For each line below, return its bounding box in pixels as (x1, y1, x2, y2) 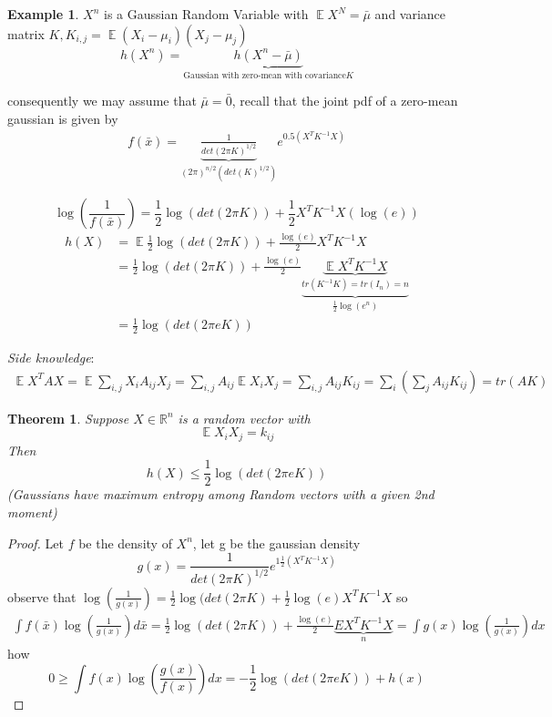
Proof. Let (7, 533, 64, 552)
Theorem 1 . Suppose (7, 408, 129, 427)
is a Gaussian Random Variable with (104, 5, 309, 23)
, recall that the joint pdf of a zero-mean (231, 91, 458, 110)
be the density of (78, 533, 172, 552)
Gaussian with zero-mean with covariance (183, 71, 346, 81)
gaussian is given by (7, 108, 118, 128)
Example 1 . (7, 5, 79, 23)
